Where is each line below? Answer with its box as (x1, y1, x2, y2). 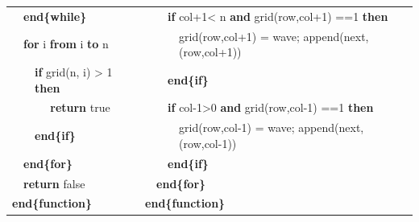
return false (23, 175, 85, 191)
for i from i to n (23, 35, 109, 52)
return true (50, 99, 110, 116)
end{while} (23, 7, 87, 24)
